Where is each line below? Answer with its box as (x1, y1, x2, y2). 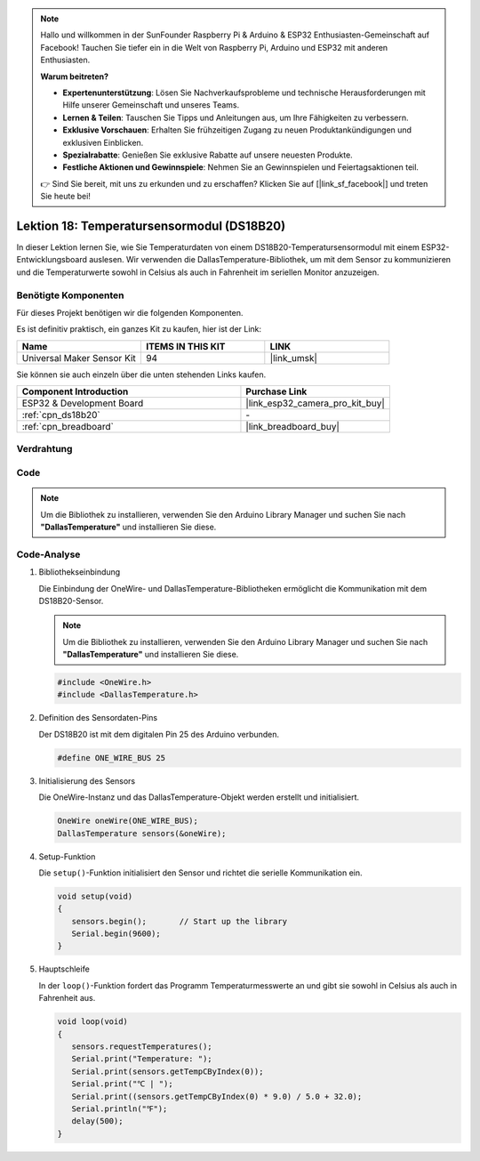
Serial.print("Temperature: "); (71, 1054, 212, 1064)
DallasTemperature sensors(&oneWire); (57, 828, 227, 838)
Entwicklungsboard (16, 254, 88, 265)
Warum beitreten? (40, 71, 109, 82)
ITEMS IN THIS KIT (145, 340, 226, 352)
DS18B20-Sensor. (38, 595, 104, 606)
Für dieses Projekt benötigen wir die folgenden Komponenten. (16, 307, 244, 318)
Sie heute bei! (40, 191, 91, 202)
